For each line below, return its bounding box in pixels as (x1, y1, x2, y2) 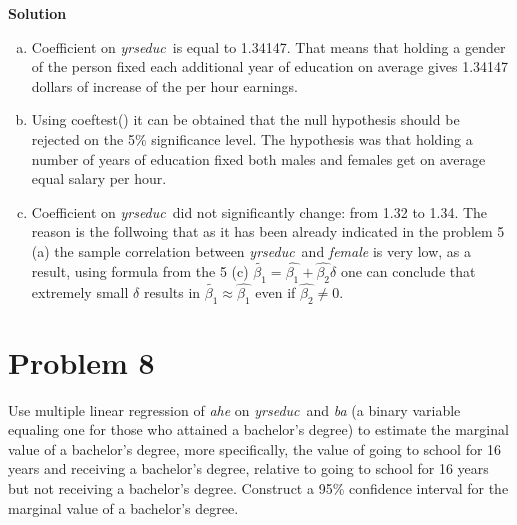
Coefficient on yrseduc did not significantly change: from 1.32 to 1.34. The (31, 201, 488, 222)
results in (143, 281, 201, 302)
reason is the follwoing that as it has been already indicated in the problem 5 (31, 221, 505, 242)
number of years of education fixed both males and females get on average (31, 148, 486, 169)
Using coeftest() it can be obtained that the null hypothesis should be (31, 109, 460, 130)
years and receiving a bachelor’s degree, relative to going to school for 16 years (8, 458, 489, 479)
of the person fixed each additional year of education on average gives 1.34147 (31, 56, 509, 77)
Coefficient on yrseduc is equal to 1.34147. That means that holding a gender (31, 36, 506, 57)
